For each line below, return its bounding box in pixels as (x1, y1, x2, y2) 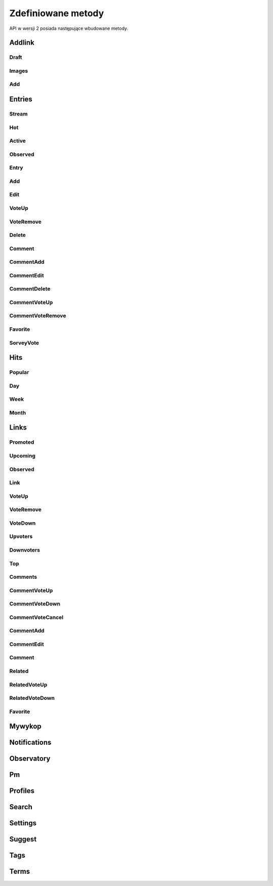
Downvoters (9, 546, 40, 554)
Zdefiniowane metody (9, 8, 104, 19)
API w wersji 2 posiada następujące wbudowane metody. (9, 25, 128, 31)
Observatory (9, 754, 51, 763)
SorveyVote (9, 339, 39, 346)
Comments (9, 573, 37, 580)
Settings (9, 819, 37, 827)
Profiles (9, 787, 35, 795)
